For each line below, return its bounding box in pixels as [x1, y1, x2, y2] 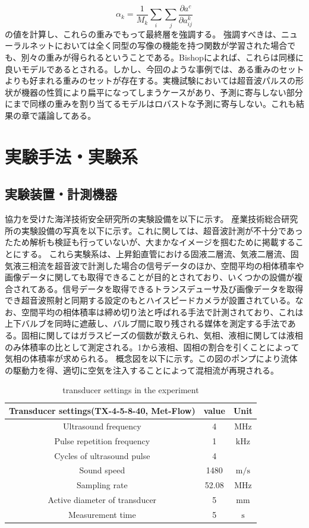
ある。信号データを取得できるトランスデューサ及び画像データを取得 [37, 282, 304, 295]
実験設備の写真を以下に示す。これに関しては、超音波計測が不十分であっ [21, 224, 303, 236]
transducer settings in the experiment [62, 384, 199, 396]
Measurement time [68, 508, 136, 520]
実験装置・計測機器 [5, 185, 117, 203]
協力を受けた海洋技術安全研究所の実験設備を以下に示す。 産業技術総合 [5, 213, 282, 225]
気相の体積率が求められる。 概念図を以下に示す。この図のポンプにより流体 [5, 352, 298, 365]
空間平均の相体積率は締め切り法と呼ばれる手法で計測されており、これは [21, 305, 304, 318]
